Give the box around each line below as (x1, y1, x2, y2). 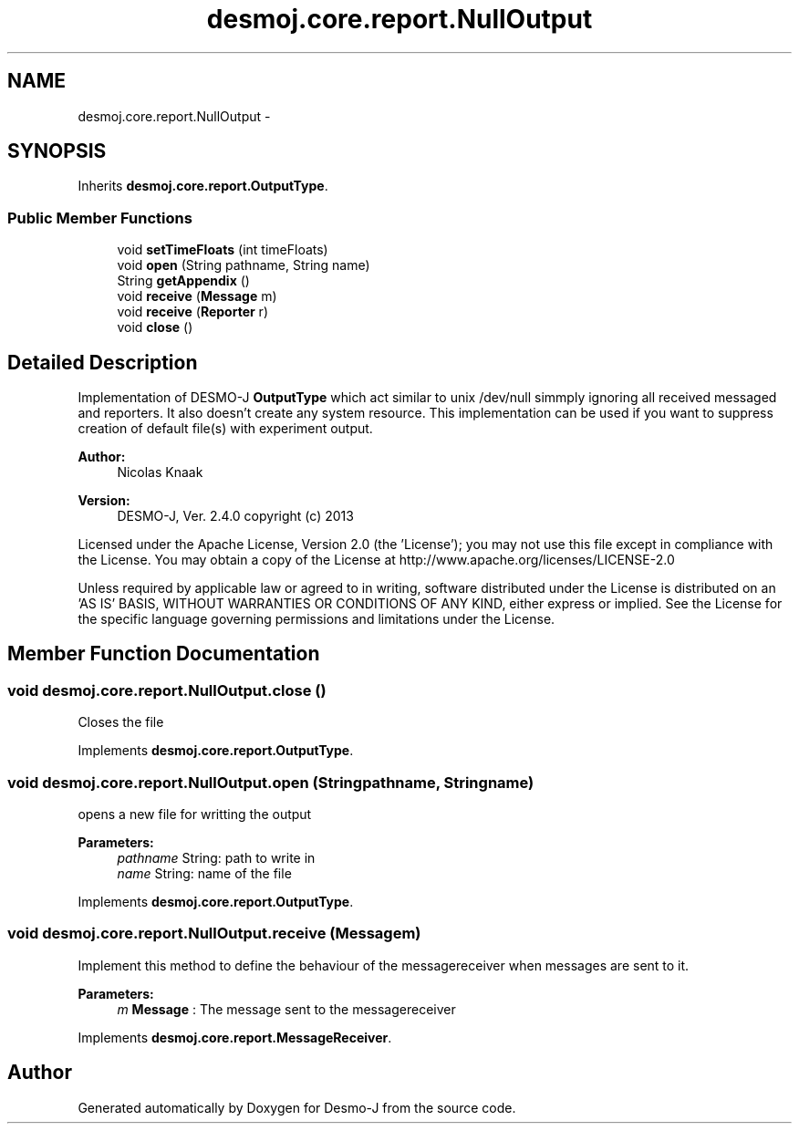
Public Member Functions (7, 208, 192, 227)
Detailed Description (7, 350, 198, 374)
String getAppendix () (117, 273, 250, 289)
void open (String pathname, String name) (117, 257, 370, 274)
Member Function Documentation (7, 642, 320, 666)
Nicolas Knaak (117, 464, 203, 481)
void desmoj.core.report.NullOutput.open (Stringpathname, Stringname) (7, 773, 534, 792)
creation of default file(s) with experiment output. (78, 420, 373, 437)
